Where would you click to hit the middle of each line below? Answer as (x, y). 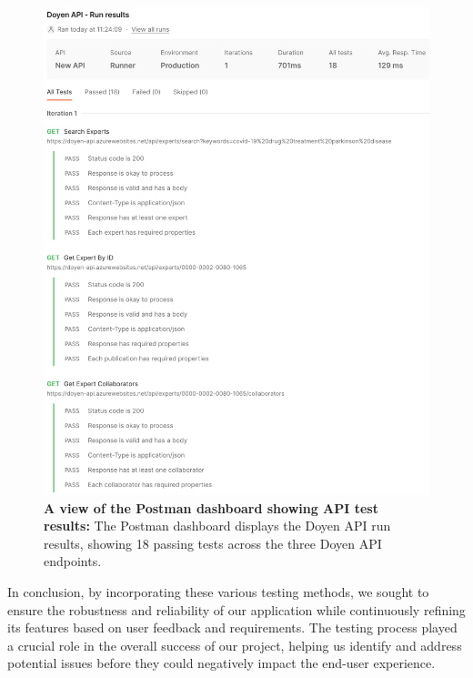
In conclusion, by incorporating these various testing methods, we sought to (218, 591)
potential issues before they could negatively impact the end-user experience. (221, 663)
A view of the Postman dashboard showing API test (211, 507)
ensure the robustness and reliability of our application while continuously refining (236, 609)
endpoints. (73, 561)
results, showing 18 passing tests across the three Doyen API (213, 543)
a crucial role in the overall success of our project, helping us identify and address (235, 645)
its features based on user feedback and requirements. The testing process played (232, 627)
